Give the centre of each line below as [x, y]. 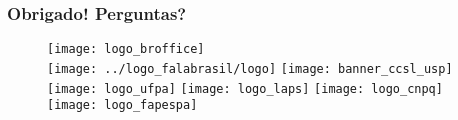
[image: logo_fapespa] [122, 105]
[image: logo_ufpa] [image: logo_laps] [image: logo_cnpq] [245, 88]
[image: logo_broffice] [126, 49]
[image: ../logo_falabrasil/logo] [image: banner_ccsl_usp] [250, 68]
